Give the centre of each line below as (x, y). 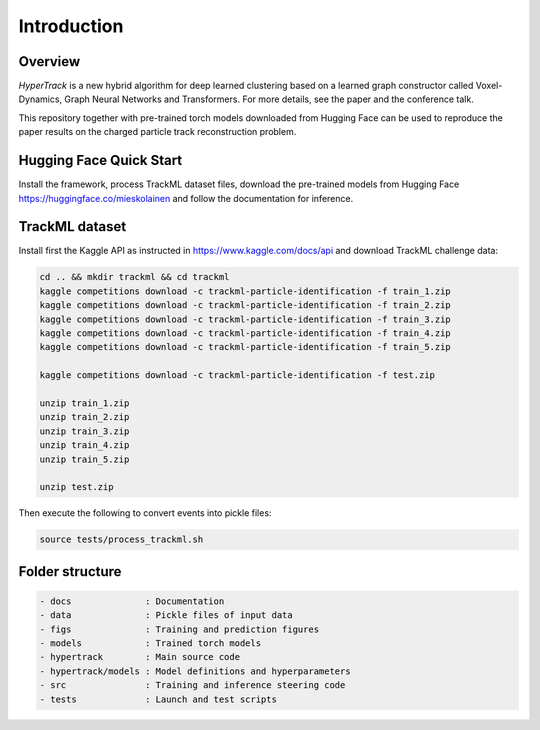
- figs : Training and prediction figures (179, 629)
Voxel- (489, 86)
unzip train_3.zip (84, 431)
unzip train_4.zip (84, 445)
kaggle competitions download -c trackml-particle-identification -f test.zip (237, 375)
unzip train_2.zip (84, 417)
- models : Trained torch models (150, 643)
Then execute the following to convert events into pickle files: (145, 513)
